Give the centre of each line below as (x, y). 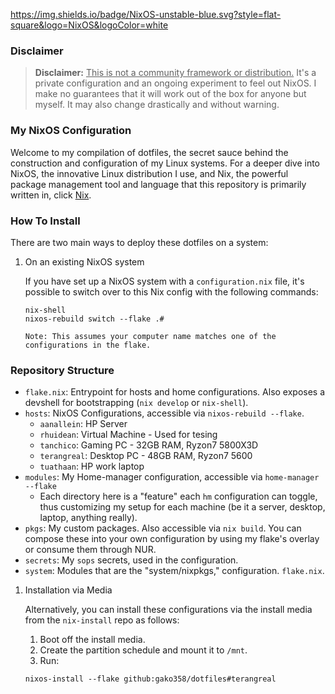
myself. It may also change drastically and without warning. (157, 105)
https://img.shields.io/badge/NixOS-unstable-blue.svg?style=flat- (146, 14)
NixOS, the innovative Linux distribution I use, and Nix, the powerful (149, 173)
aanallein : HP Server (83, 424)
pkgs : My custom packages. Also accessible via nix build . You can (163, 528)
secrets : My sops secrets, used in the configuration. (131, 560)
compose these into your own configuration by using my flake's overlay (172, 539)
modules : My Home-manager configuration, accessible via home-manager (172, 477)
